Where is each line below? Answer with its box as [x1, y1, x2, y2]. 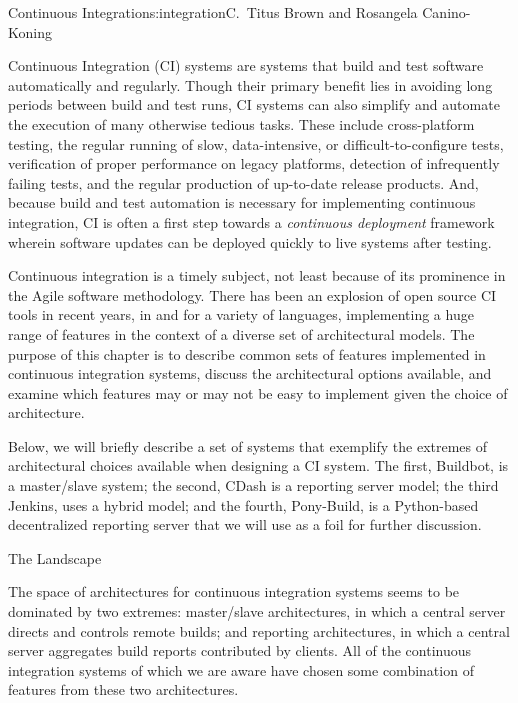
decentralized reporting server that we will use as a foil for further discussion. [8, 514, 482, 535]
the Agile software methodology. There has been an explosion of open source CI [8, 284, 497, 305]
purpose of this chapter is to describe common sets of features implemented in [8, 343, 486, 364]
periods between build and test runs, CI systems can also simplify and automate [8, 94, 500, 115]
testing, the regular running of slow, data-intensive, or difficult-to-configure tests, [8, 133, 504, 154]
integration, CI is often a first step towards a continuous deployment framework [8, 211, 495, 232]
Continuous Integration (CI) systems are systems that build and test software [8, 55, 484, 76]
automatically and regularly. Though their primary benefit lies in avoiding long [8, 74, 493, 95]
